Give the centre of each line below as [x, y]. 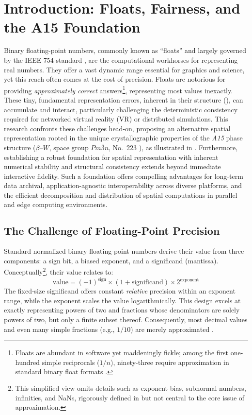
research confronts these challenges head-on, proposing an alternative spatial [117, 128]
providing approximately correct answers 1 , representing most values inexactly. [118, 89]
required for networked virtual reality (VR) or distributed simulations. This [116, 119]
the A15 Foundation [72, 27]
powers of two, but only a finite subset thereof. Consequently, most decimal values [126, 319]
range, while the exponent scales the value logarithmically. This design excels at [122, 300]
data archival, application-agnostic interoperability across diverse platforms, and [123, 185]
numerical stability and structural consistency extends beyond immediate [112, 166]
